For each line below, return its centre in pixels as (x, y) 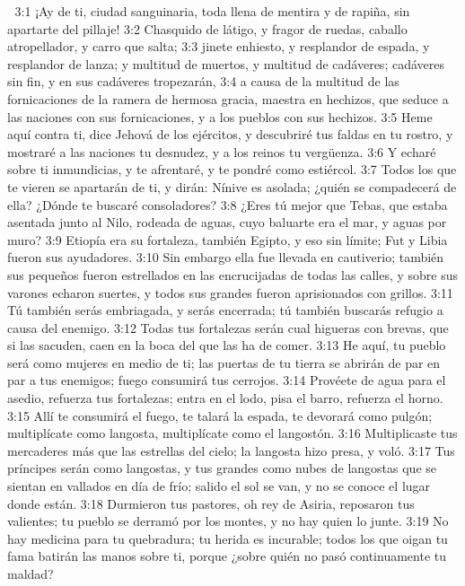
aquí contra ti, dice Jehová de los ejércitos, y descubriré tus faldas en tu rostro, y (230, 134)
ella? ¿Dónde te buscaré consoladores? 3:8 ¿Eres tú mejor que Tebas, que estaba (228, 204)
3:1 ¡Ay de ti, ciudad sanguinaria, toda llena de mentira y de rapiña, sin (212, 11)
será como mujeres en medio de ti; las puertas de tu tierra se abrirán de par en (224, 362)
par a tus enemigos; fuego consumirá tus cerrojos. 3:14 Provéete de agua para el (227, 380)
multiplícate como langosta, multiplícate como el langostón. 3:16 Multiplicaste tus (232, 433)
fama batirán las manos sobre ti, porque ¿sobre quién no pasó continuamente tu (227, 556)
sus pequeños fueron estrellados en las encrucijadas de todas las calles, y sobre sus (232, 274)
